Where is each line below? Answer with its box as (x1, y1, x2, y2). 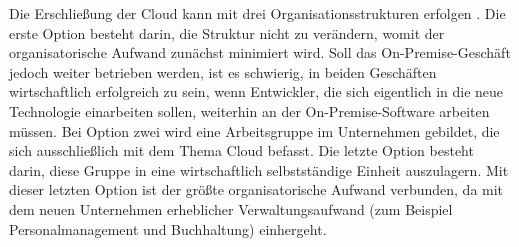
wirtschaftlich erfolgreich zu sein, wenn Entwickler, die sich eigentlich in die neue (9, 81, 504, 102)
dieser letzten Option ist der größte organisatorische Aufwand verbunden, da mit (9, 179, 504, 200)
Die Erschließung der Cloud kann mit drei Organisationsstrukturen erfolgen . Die (9, 3, 506, 23)
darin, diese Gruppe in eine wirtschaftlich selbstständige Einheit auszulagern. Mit (9, 159, 509, 180)
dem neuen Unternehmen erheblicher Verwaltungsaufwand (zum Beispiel (9, 198, 453, 219)
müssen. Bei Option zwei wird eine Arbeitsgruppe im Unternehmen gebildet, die (9, 120, 500, 141)
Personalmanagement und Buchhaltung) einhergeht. (9, 218, 327, 239)
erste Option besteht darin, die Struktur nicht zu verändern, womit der (9, 22, 445, 43)
